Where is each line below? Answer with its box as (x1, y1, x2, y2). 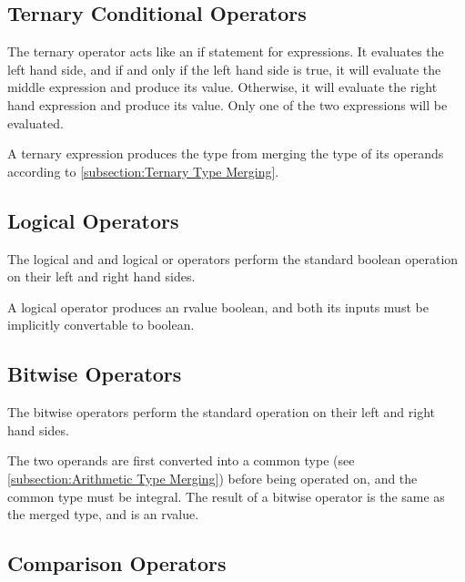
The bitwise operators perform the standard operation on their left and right (7, 403, 435, 422)
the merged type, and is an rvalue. (7, 505, 199, 524)
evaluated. (7, 113, 64, 132)
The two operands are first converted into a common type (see (7, 451, 355, 470)
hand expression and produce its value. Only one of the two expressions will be (7, 95, 448, 114)
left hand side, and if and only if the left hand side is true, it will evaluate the (7, 59, 441, 78)
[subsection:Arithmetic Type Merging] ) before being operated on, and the (7, 468, 418, 487)
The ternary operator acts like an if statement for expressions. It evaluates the (7, 42, 444, 61)
